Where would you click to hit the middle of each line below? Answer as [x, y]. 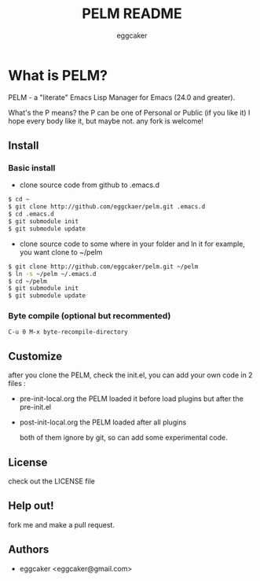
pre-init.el [35, 407]
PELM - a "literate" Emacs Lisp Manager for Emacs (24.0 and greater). [122, 97]
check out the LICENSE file [52, 481]
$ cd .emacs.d [31, 214]
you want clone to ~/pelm [61, 252]
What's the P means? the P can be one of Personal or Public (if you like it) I [129, 112]
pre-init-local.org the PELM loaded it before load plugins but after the [131, 399]
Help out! [31, 506]
